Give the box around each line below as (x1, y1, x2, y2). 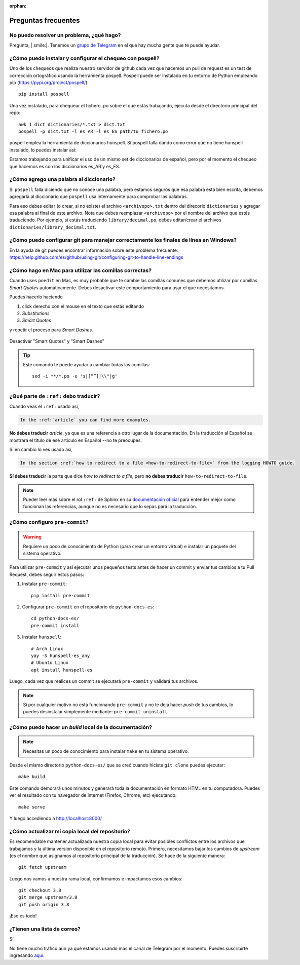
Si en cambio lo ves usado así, (9, 446, 73, 453)
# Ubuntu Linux (31, 660, 69, 666)
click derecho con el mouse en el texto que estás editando (22, 303, 144, 309)
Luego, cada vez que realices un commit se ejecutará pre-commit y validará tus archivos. (9, 678, 199, 684)
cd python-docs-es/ (31, 615, 80, 622)
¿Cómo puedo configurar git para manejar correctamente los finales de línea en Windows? (9, 237, 237, 244)
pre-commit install (31, 623, 80, 628)
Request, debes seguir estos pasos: (9, 571, 85, 577)
